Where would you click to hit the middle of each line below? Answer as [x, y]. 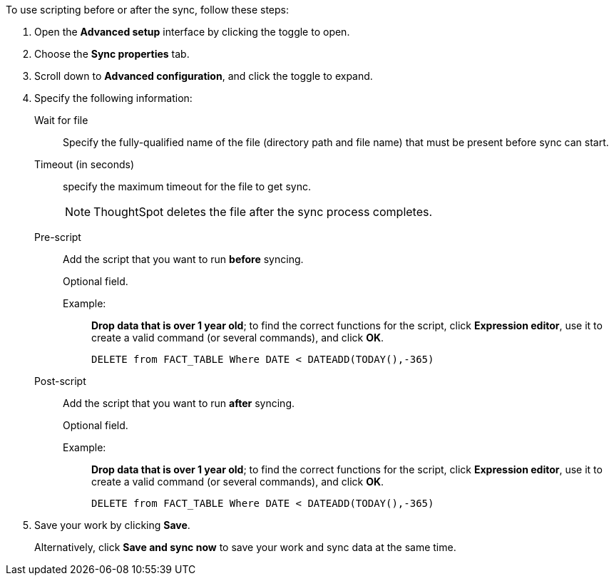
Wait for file [61, 120]
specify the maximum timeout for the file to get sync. [187, 186]
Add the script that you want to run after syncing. [179, 403]
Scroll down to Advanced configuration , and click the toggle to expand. [204, 76]
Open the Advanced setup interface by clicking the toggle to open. [192, 32]
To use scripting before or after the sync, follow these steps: [148, 10]
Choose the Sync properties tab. [112, 54]
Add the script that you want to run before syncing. [183, 259]
